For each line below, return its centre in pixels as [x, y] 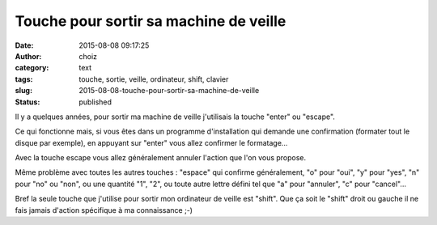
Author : [28, 56]
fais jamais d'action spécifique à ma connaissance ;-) [104, 210]
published [95, 102]
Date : [24, 45]
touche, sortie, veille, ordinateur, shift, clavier [154, 79]
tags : [24, 79]
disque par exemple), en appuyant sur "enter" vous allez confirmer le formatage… [151, 142]
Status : [28, 102]
